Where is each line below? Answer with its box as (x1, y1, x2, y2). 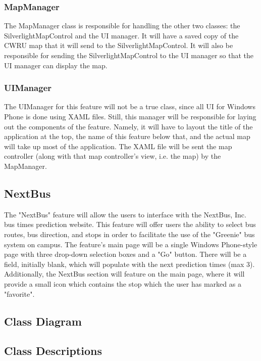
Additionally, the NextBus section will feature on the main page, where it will (4, 268, 245, 279)
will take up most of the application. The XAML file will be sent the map (4, 141, 232, 151)
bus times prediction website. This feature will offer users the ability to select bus (4, 219, 256, 230)
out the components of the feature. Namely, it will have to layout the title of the (4, 121, 253, 131)
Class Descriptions (4, 343, 102, 358)
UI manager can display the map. (4, 60, 108, 70)
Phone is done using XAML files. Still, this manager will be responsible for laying (4, 111, 256, 121)
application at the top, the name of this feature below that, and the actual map (4, 131, 250, 142)
